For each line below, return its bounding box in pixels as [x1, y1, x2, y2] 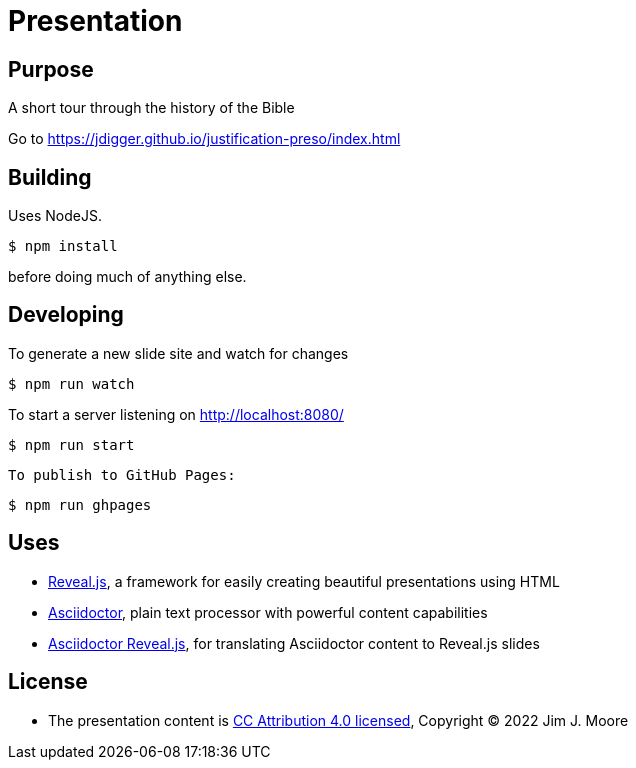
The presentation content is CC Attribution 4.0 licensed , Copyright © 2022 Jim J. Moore [48, 711, 629, 729]
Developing [8, 302, 124, 328]
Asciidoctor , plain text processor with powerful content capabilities [48, 603, 488, 621]
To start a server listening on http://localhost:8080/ [8, 405, 344, 423]
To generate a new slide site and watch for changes [8, 344, 349, 362]
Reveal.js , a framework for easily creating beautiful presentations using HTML [48, 572, 560, 590]
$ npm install [8, 238, 118, 255]
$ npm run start [8, 436, 135, 453]
